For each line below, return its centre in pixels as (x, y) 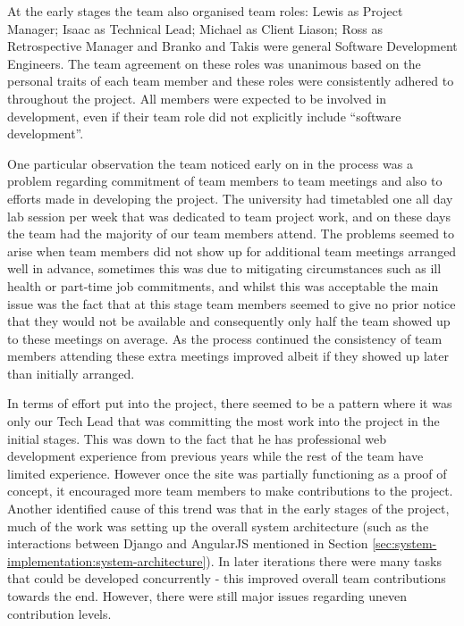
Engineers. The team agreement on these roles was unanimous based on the (214, 63)
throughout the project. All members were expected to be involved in (197, 98)
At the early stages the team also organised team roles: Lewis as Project (205, 11)
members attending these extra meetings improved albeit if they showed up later (228, 356)
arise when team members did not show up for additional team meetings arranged (232, 250)
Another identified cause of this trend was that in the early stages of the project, (228, 509)
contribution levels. (59, 613)
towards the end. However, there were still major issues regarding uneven (207, 596)
